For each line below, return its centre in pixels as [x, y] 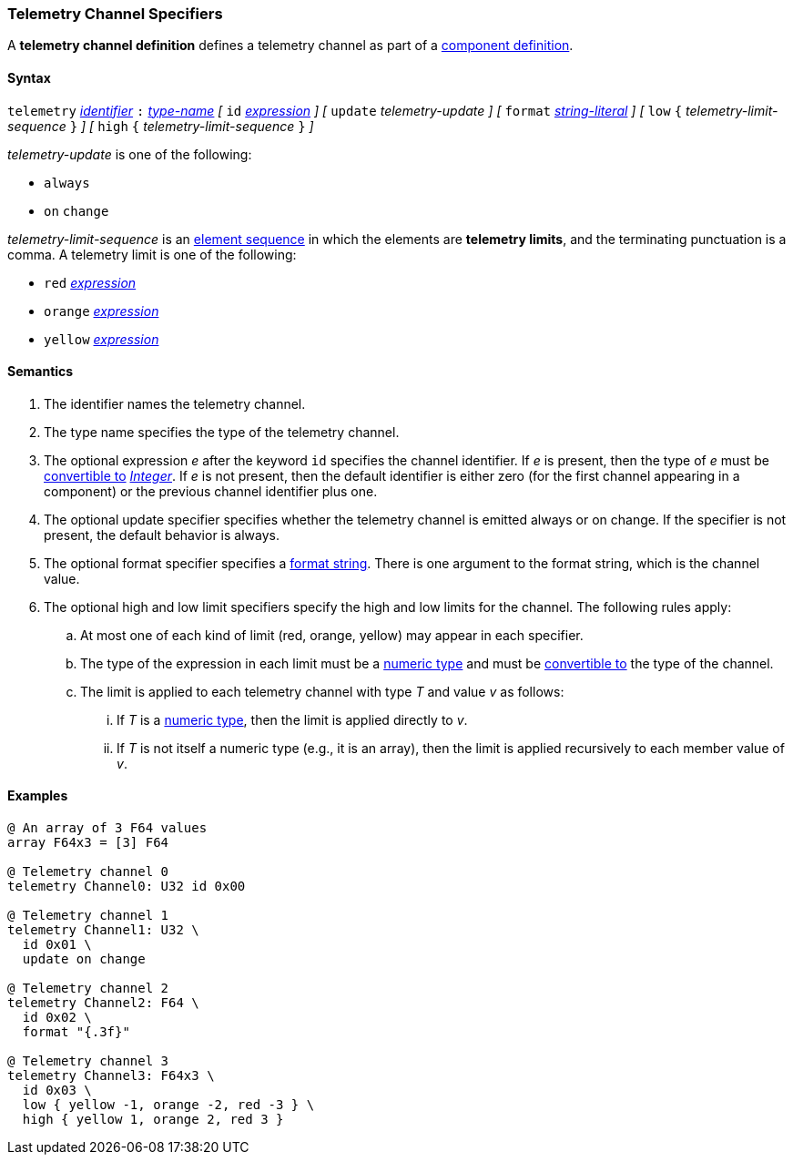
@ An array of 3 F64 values [107, 828]
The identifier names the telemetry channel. [175, 403]
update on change [84, 959]
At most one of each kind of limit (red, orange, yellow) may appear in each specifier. [332, 635]
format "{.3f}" [76, 1032]
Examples [38, 796]
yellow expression [102, 339]
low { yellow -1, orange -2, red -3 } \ [168, 1105]
